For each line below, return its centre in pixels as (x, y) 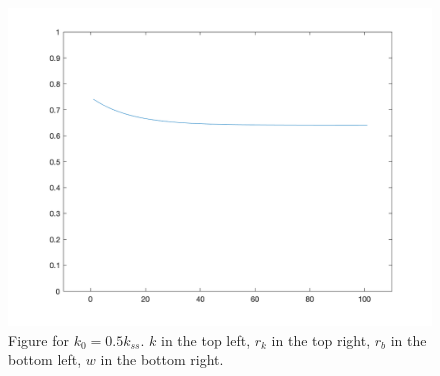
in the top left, (205, 339)
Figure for (38, 339)
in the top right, (321, 339)
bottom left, (45, 359)
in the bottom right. (162, 359)
